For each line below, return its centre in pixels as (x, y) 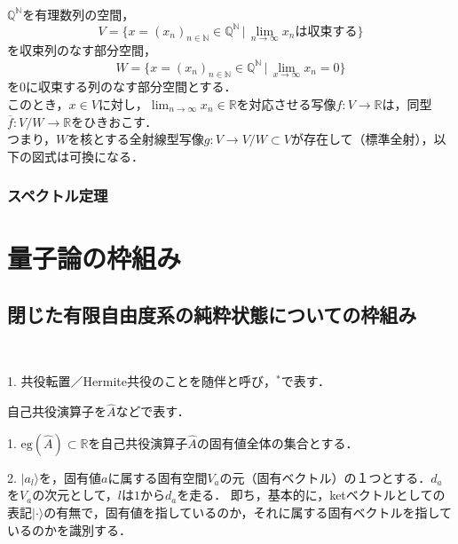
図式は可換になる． (87, 156)
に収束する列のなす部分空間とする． (131, 87)
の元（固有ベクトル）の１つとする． (325, 477)
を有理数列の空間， (79, 14)
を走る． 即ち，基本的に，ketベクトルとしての (311, 495)
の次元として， (75, 495)
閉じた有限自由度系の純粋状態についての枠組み (212, 314)
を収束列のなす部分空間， (82, 50)
